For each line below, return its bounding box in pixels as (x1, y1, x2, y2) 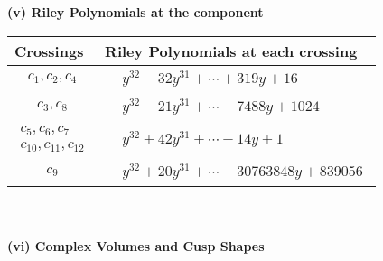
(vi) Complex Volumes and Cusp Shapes (7, 236, 265, 255)
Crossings (14, 40, 84, 61)
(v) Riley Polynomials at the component (7, 3, 264, 21)
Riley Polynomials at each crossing (105, 40, 358, 61)
